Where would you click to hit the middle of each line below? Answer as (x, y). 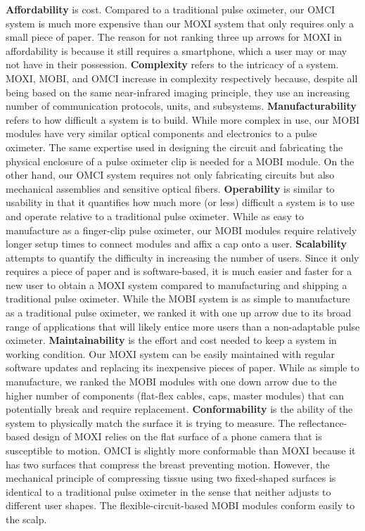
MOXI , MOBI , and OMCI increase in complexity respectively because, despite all (182, 78)
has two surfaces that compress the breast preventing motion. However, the (168, 464)
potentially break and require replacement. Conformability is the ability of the (179, 409)
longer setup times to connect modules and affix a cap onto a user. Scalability (177, 244)
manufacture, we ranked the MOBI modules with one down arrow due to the (171, 382)
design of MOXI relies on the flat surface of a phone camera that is (177, 436)
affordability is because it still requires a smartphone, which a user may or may (177, 50)
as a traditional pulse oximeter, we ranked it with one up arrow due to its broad (179, 313)
